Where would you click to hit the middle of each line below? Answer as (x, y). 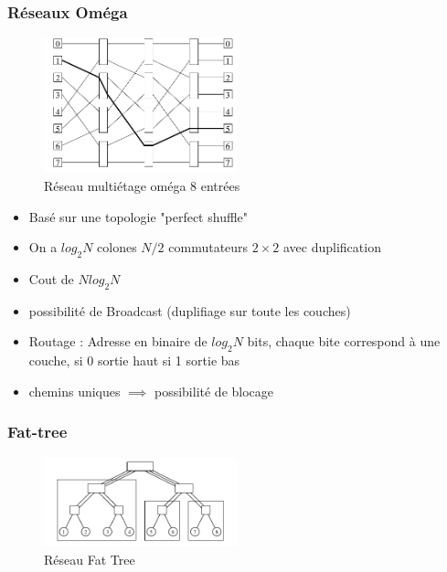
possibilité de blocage (214, 391)
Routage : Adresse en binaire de (118, 341)
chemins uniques (74, 391)
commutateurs (208, 247)
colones (117, 247)
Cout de (51, 278)
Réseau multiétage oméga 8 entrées (142, 185)
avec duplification (332, 247)
